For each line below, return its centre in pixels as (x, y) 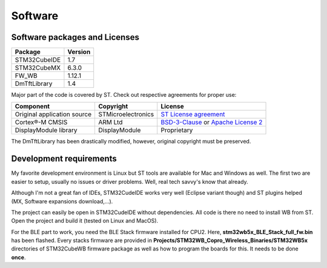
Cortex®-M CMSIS (41, 122)
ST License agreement (193, 114)
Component (32, 106)
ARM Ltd (110, 122)
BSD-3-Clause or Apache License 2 (212, 122)
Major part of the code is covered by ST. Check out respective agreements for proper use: (124, 95)
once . (18, 257)
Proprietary (177, 130)
